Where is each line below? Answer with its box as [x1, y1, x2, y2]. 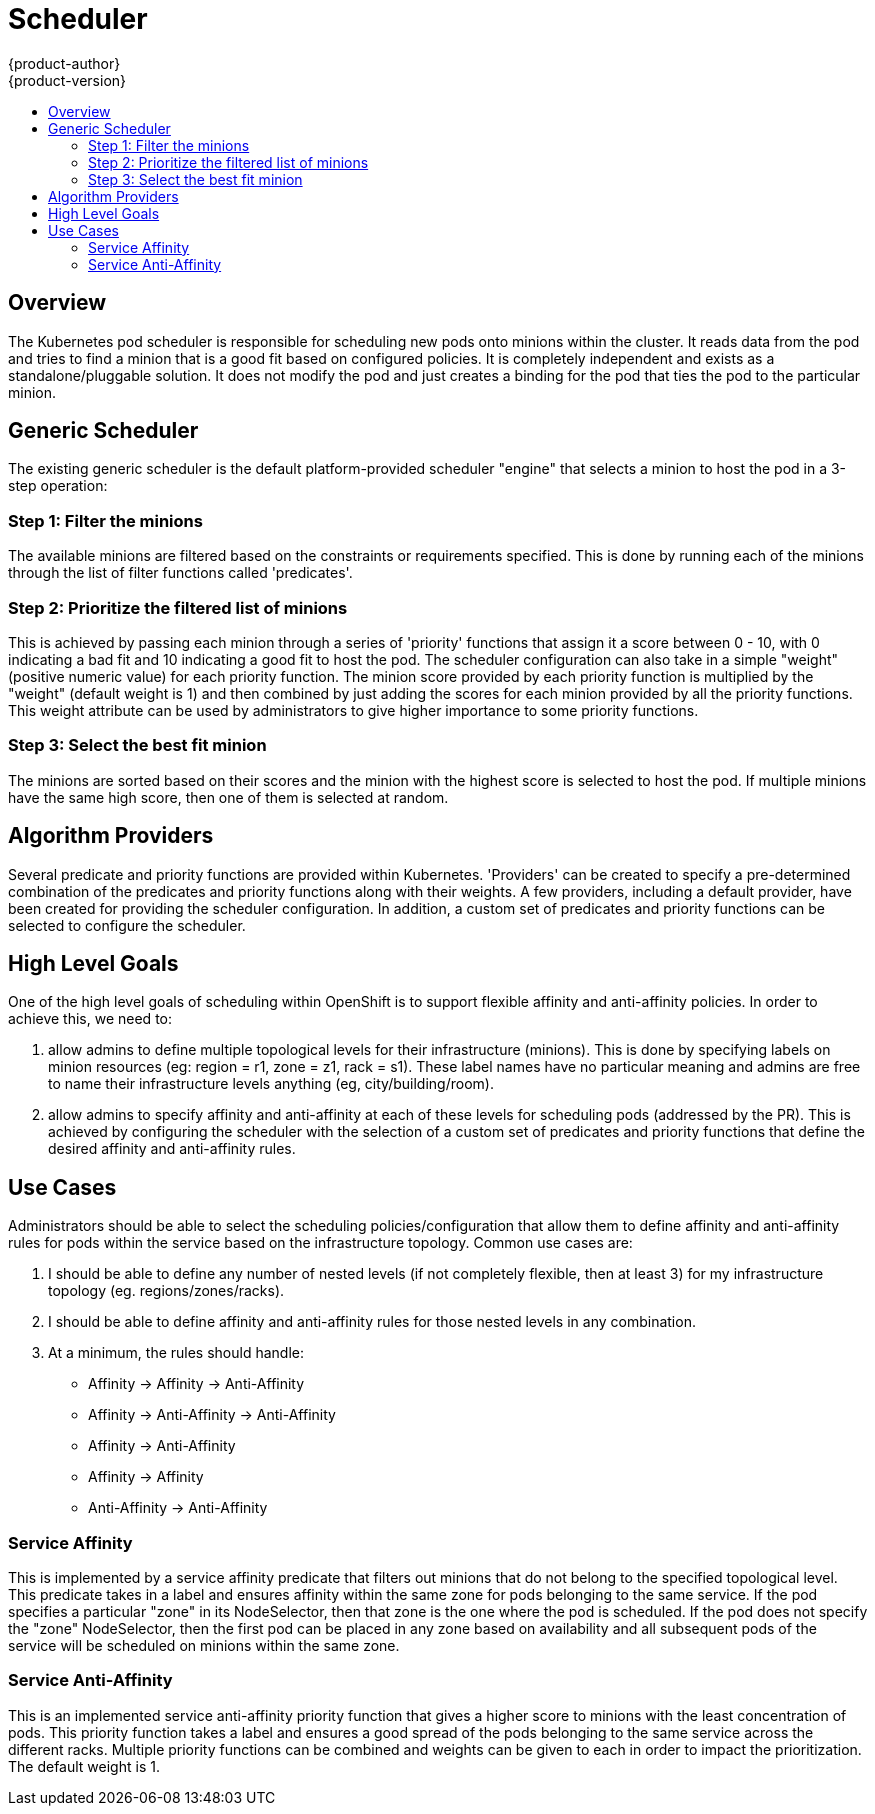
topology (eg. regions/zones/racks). [48, 1282, 285, 1300]
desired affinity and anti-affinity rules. [48, 1140, 296, 1158]
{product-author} [8, 54, 121, 72]
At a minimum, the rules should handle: [48, 1344, 304, 1362]
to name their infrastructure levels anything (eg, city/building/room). [48, 1075, 494, 1093]
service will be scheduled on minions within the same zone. [8, 1636, 400, 1654]
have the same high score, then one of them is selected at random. [8, 788, 449, 806]
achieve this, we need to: [8, 1010, 173, 1028]
